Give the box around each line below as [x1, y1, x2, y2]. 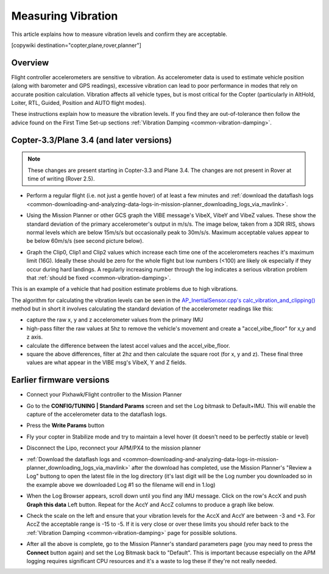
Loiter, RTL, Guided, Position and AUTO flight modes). [11, 99, 146, 107]
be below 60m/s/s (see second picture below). [26, 237, 144, 245]
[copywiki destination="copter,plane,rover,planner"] [11, 41, 141, 49]
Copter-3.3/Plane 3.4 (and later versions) [11, 135, 172, 145]
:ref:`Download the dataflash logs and [26, 455, 121, 463]
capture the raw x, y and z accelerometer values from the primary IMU [26, 316, 203, 323]
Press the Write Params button [26, 422, 105, 429]
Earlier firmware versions [11, 375, 110, 386]
